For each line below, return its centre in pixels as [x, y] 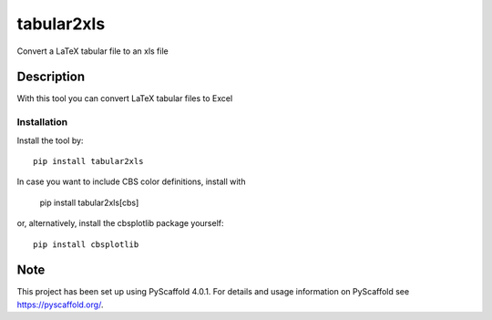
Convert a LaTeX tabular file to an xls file [92, 51]
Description [51, 77]
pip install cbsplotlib [86, 244]
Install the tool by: [50, 140]
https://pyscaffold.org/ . [60, 305]
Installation [42, 122]
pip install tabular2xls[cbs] [89, 202]
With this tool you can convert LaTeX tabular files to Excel [125, 98]
